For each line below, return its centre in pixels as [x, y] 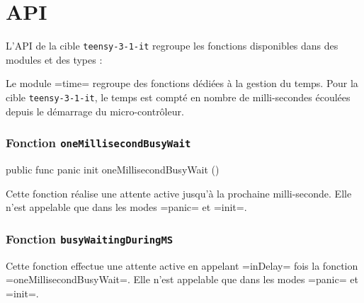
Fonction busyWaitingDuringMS [90, 238]
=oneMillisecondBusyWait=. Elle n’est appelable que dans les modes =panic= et [182, 279]
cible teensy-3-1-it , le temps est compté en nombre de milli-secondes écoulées [178, 97]
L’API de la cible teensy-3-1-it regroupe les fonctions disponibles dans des [172, 46]
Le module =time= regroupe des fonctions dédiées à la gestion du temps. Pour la [182, 83]
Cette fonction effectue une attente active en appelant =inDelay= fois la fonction [182, 265]
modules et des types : [54, 59]
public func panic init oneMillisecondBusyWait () [113, 169]
